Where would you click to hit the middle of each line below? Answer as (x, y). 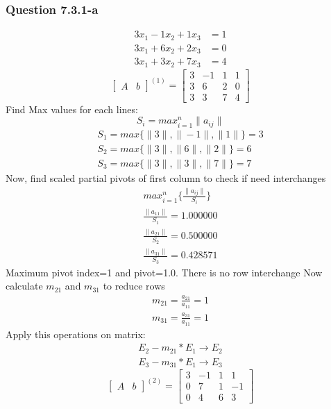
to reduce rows (134, 286)
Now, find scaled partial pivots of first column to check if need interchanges (166, 177)
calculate (24, 286)
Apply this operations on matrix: (76, 334)
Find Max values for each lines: (72, 109)
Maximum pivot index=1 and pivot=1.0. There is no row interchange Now (164, 272)
